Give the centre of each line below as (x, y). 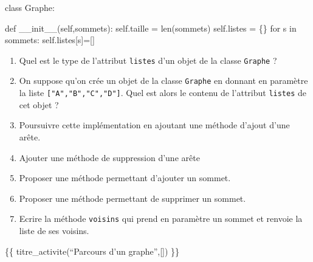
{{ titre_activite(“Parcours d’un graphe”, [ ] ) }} (92, 251)
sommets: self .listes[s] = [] (50, 40)
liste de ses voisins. (54, 230)
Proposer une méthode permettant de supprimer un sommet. (132, 198)
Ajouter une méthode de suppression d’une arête (109, 157)
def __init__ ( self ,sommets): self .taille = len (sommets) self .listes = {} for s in (151, 28)
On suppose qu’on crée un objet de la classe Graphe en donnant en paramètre (163, 81)
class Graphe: (30, 7)
